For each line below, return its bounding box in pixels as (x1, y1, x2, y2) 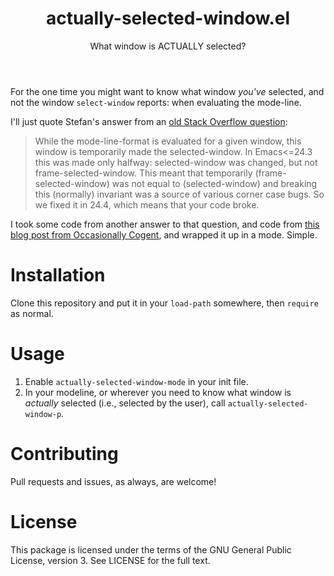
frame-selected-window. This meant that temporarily (34, 167, 253, 179)
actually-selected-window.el (45, 7, 291, 30)
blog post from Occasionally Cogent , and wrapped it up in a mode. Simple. (10, 228, 318, 241)
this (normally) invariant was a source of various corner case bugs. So (34, 188, 325, 200)
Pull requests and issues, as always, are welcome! (10, 475, 217, 487)
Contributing (10, 443, 119, 465)
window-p (24, 409, 62, 419)
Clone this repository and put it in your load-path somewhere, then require (10, 297, 319, 309)
